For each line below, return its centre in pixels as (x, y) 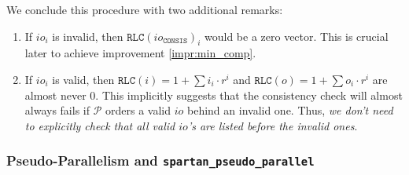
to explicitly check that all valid (100, 125)
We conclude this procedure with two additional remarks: (145, 9)
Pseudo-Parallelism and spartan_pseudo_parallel (160, 160)
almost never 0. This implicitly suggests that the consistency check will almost (214, 95)
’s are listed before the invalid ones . (273, 125)
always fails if (57, 110)
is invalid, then (88, 36)
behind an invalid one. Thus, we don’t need (290, 110)
